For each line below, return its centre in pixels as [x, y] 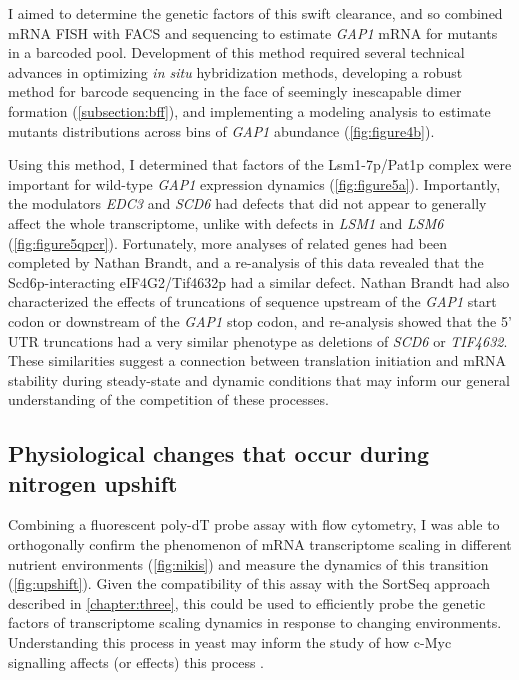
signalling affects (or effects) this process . [136, 661]
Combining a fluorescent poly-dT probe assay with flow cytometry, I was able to [254, 524]
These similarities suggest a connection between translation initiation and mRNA [257, 360]
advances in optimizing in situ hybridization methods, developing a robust [235, 71]
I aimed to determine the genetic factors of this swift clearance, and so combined [255, 13]
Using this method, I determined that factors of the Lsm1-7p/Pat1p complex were [260, 164]
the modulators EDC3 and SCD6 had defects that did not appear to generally [247, 203]
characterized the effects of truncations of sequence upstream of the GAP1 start [252, 301]
